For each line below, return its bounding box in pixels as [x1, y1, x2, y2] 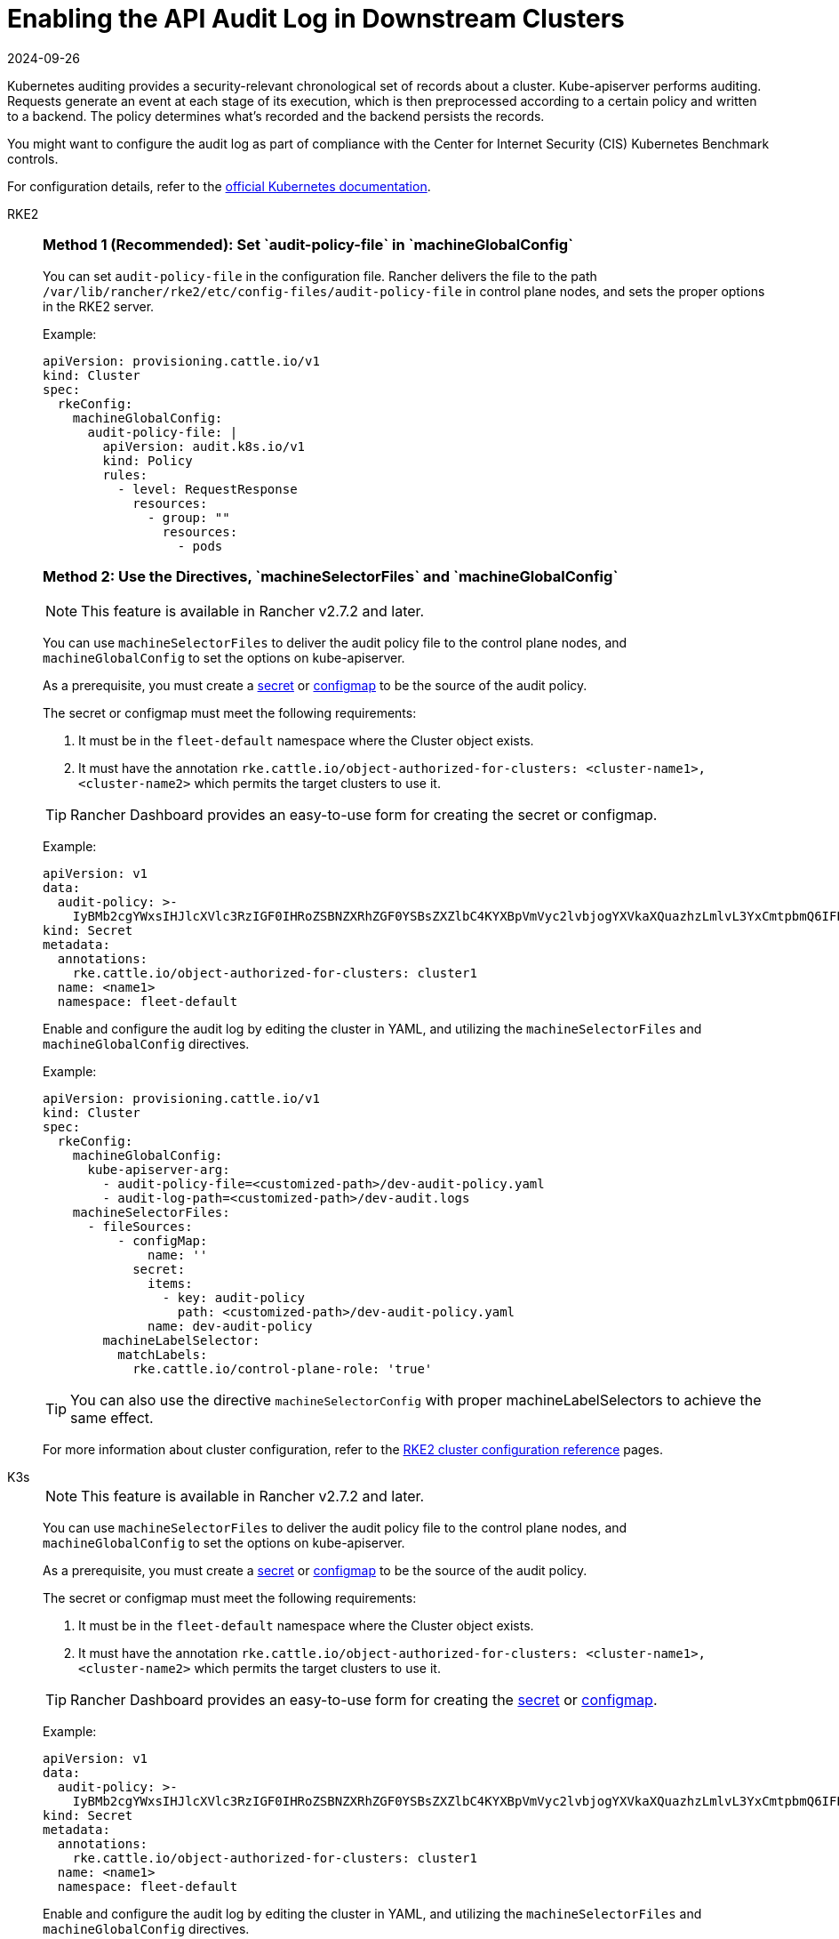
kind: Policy [102, 453, 193, 468]
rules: [102, 467, 148, 482]
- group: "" [148, 510, 230, 525]
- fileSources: [87, 1219, 193, 1235]
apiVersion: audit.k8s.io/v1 [102, 438, 306, 454]
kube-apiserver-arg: [87, 1163, 230, 1178]
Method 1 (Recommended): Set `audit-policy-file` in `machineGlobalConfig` [43, 236, 573, 254]
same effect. [70, 1409, 154, 1428]
